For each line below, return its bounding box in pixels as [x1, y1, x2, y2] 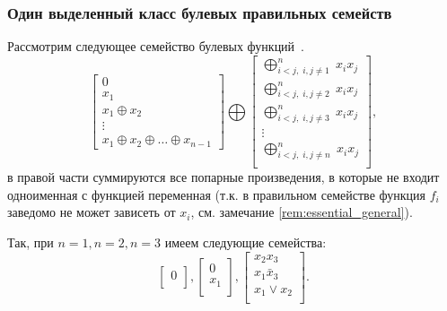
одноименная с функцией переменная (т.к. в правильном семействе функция [7, 185, 425, 203]
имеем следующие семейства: [164, 232, 327, 251]
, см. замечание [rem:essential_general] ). [190, 203, 413, 221]
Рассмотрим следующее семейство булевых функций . [7, 37, 305, 56]
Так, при [7, 232, 54, 251]
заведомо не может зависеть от [7, 203, 176, 221]
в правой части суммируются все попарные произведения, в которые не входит [7, 168, 440, 186]
